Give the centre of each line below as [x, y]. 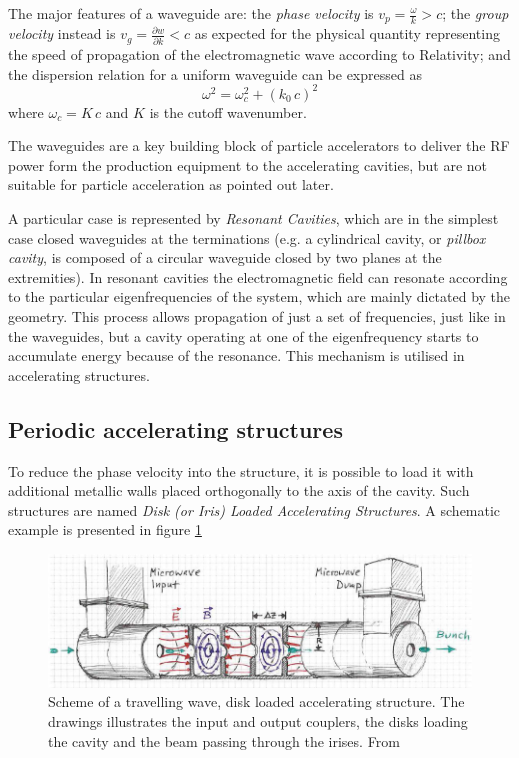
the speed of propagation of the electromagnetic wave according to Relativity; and [259, 53]
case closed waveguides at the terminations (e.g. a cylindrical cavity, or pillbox [247, 237]
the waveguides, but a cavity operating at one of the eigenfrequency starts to [243, 335]
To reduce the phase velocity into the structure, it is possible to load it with [241, 470]
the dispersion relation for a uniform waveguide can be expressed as [215, 73]
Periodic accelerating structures [175, 428]
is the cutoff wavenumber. [228, 111]
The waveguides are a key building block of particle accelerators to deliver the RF [259, 145]
